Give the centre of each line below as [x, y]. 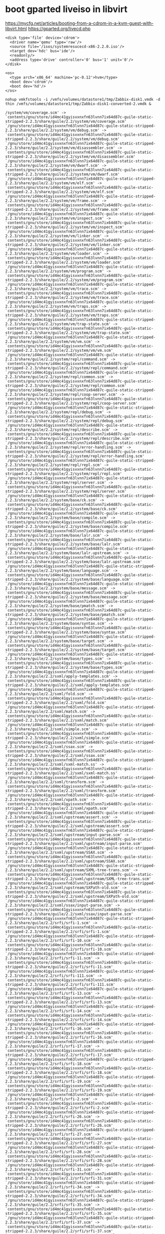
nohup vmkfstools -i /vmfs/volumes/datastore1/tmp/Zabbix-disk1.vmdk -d [83, 99]
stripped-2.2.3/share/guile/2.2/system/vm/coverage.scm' [66, 121]
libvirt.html [16, 28]
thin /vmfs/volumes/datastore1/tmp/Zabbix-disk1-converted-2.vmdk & [78, 104]
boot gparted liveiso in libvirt [66, 9]
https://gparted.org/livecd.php [59, 28]
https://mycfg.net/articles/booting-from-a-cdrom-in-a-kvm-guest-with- [79, 23]
